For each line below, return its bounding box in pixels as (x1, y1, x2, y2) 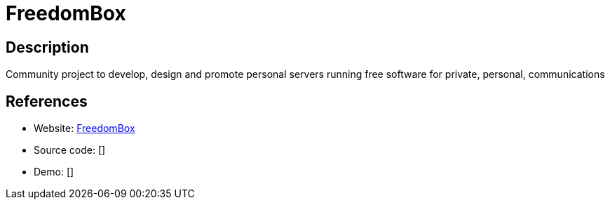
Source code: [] (34, 144, 106, 157)
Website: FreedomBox (34, 122, 135, 135)
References (6, 92, 88, 110)
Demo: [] (34, 166, 74, 178)
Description (6, 38, 89, 56)
